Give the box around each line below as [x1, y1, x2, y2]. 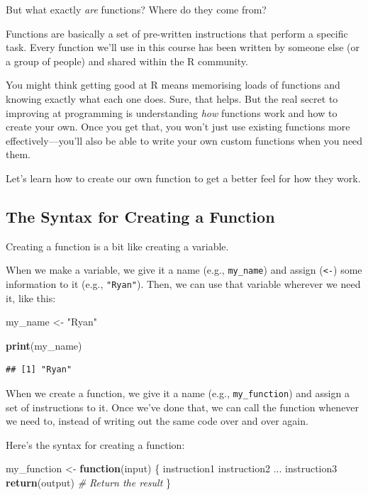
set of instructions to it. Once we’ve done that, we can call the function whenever [6, 399, 359, 414]
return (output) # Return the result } [6, 475, 172, 490]
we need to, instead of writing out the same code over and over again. [6, 413, 308, 428]
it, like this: [6, 290, 56, 305]
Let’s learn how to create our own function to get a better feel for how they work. [6, 170, 361, 185]
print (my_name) [6, 338, 82, 352]
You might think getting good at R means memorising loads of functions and [6, 77, 340, 92]
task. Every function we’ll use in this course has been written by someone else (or [6, 40, 360, 55]
